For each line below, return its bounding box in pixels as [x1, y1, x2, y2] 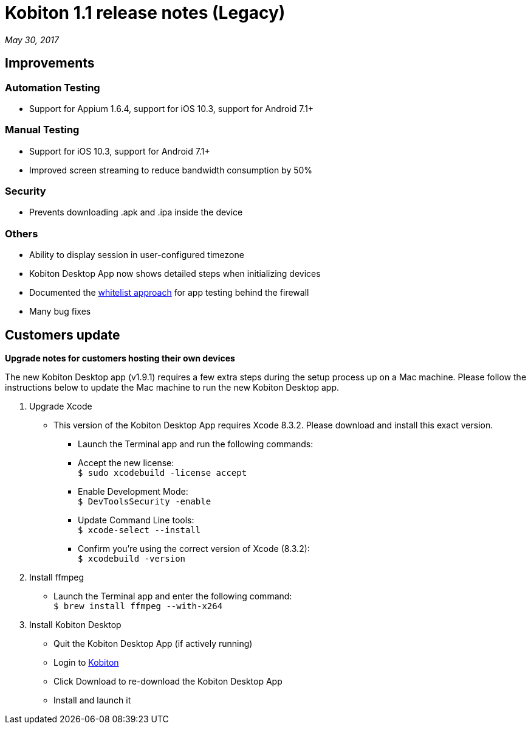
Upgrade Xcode [29, 401, 92, 412]
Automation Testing [5, 81, 100, 94]
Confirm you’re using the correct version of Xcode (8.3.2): [78, 543, 310, 554]
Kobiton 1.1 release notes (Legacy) [5, 2, 286, 23]
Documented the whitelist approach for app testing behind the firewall [29, 287, 309, 298]
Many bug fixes [29, 306, 91, 317]
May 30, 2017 [5, 34, 59, 45]
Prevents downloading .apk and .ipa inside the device [29, 207, 243, 218]
